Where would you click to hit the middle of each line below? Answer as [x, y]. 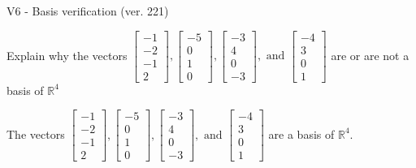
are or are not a [370, 55]
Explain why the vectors [67, 55]
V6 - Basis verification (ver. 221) [88, 11]
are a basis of [301, 134]
